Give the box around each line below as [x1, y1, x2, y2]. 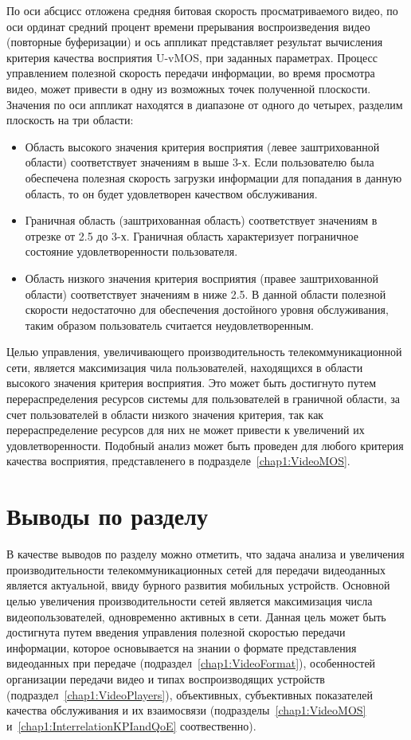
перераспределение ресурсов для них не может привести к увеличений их [6, 421, 365, 438]
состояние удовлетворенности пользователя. [25, 243, 238, 260]
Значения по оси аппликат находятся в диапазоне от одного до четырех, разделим [6, 96, 403, 112]
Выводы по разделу [6, 499, 208, 532]
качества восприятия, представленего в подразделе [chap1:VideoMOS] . [6, 452, 350, 469]
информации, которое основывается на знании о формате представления [6, 639, 357, 656]
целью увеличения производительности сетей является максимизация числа [6, 592, 373, 609]
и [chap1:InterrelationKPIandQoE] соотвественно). [6, 717, 256, 734]
